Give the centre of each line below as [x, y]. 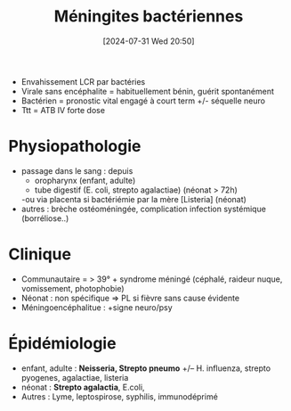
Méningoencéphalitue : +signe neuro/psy [97, 307]
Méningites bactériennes [149, 16]
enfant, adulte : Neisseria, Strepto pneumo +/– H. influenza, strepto [146, 368]
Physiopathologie [75, 147]
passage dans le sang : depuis [77, 170]
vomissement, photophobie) [73, 288]
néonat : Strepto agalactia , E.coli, [83, 387]
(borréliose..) [45, 218]
